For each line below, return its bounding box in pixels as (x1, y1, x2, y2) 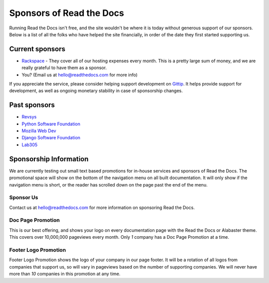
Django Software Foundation (21, 135, 81, 141)
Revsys (21, 114, 37, 120)
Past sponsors (9, 101, 55, 109)
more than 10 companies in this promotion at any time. (9, 271, 121, 277)
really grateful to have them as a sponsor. (21, 65, 107, 71)
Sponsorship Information (9, 155, 89, 163)
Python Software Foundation (21, 121, 81, 127)
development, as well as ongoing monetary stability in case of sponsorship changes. (9, 88, 183, 94)
